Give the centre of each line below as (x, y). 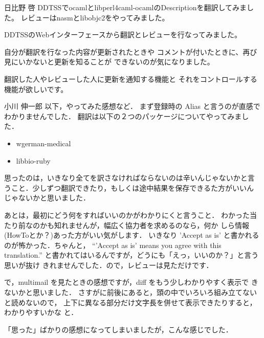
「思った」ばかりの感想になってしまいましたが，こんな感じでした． (118, 329)
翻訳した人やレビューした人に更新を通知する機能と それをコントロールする (131, 78)
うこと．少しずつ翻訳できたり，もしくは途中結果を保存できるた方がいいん (129, 187)
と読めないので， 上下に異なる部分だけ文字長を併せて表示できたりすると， (130, 302)
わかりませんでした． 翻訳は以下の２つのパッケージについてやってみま (123, 116)
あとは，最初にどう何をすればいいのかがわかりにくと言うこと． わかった (127, 215)
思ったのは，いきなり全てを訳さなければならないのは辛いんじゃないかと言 (129, 178)
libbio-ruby (33, 160)
